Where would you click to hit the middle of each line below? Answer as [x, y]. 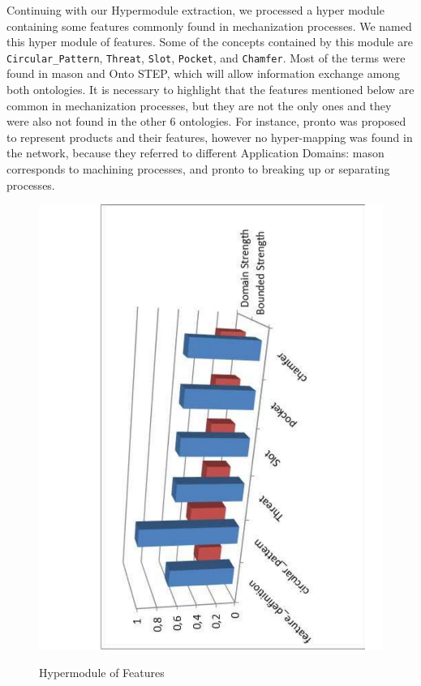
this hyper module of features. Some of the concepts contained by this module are [210, 42]
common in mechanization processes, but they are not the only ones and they [199, 105]
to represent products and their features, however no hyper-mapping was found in [210, 137]
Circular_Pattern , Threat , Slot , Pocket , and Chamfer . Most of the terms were [206, 57]
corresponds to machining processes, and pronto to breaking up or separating [198, 169]
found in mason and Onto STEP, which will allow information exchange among [204, 73]
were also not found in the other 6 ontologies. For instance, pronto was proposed [206, 121]
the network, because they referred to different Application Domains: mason [195, 153]
